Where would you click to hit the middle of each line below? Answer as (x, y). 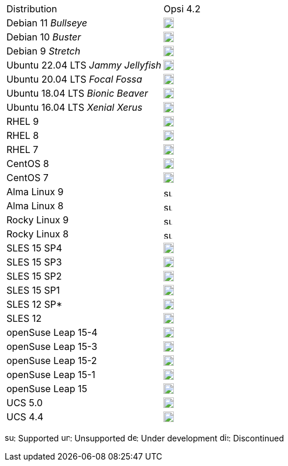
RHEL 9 (23, 121)
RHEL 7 (23, 149)
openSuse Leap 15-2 (52, 360)
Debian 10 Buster (44, 37)
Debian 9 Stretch (44, 51)
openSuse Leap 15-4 (52, 332)
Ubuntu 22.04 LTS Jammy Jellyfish (84, 65)
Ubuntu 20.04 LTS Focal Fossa (74, 79)
